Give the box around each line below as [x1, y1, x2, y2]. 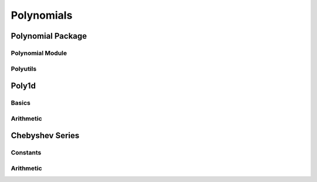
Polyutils [11, 64, 37, 73]
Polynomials [11, 9, 73, 22]
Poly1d [11, 81, 36, 91]
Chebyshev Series [11, 131, 80, 140]
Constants [11, 149, 42, 157]
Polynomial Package [11, 31, 87, 41]
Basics [11, 99, 31, 107]
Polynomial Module [11, 49, 68, 57]
